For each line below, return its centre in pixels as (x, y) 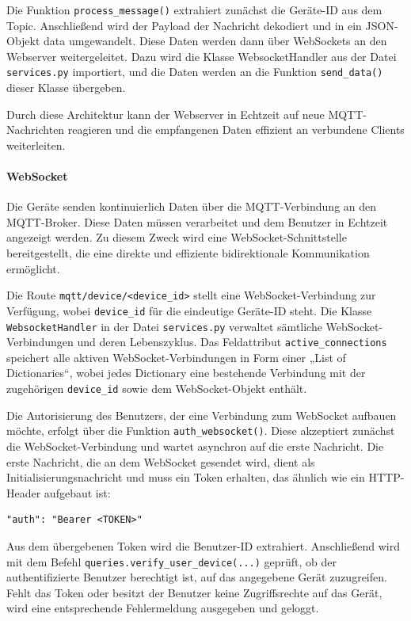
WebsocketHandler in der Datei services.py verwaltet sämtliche (164, 326)
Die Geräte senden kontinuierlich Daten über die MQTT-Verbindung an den (192, 206)
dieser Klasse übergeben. (66, 88)
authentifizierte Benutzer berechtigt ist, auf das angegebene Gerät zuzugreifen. (197, 577)
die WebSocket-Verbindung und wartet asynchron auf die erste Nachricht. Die (195, 446)
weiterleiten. (36, 145)
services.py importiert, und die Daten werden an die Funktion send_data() (195, 72)
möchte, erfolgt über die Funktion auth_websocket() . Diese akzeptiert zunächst (201, 431)
